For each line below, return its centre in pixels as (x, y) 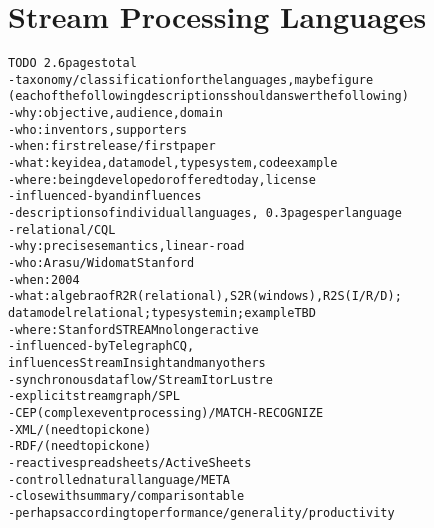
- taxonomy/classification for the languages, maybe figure (191, 79)
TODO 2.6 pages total (72, 63)
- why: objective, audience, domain (115, 113)
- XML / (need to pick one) (80, 429)
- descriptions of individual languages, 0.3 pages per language (205, 213)
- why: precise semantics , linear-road (126, 246)
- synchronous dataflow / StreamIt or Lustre (140, 379)
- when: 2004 (44, 279)
